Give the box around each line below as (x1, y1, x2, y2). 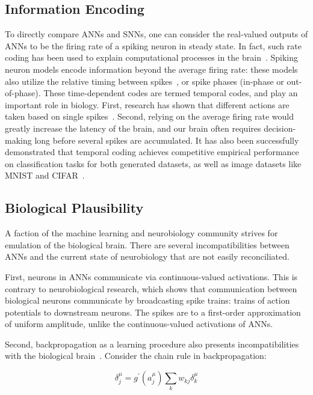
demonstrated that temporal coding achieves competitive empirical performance (5, 145, 299, 158)
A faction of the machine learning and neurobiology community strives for (5, 227, 278, 239)
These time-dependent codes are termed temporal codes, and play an (43, 87, 298, 99)
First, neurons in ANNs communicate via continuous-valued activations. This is (5, 270, 298, 283)
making (5, 133, 32, 146)
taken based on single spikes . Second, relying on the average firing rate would (5, 110, 294, 123)
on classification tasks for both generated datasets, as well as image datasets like (5, 157, 302, 170)
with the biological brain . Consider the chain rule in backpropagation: (5, 349, 267, 362)
